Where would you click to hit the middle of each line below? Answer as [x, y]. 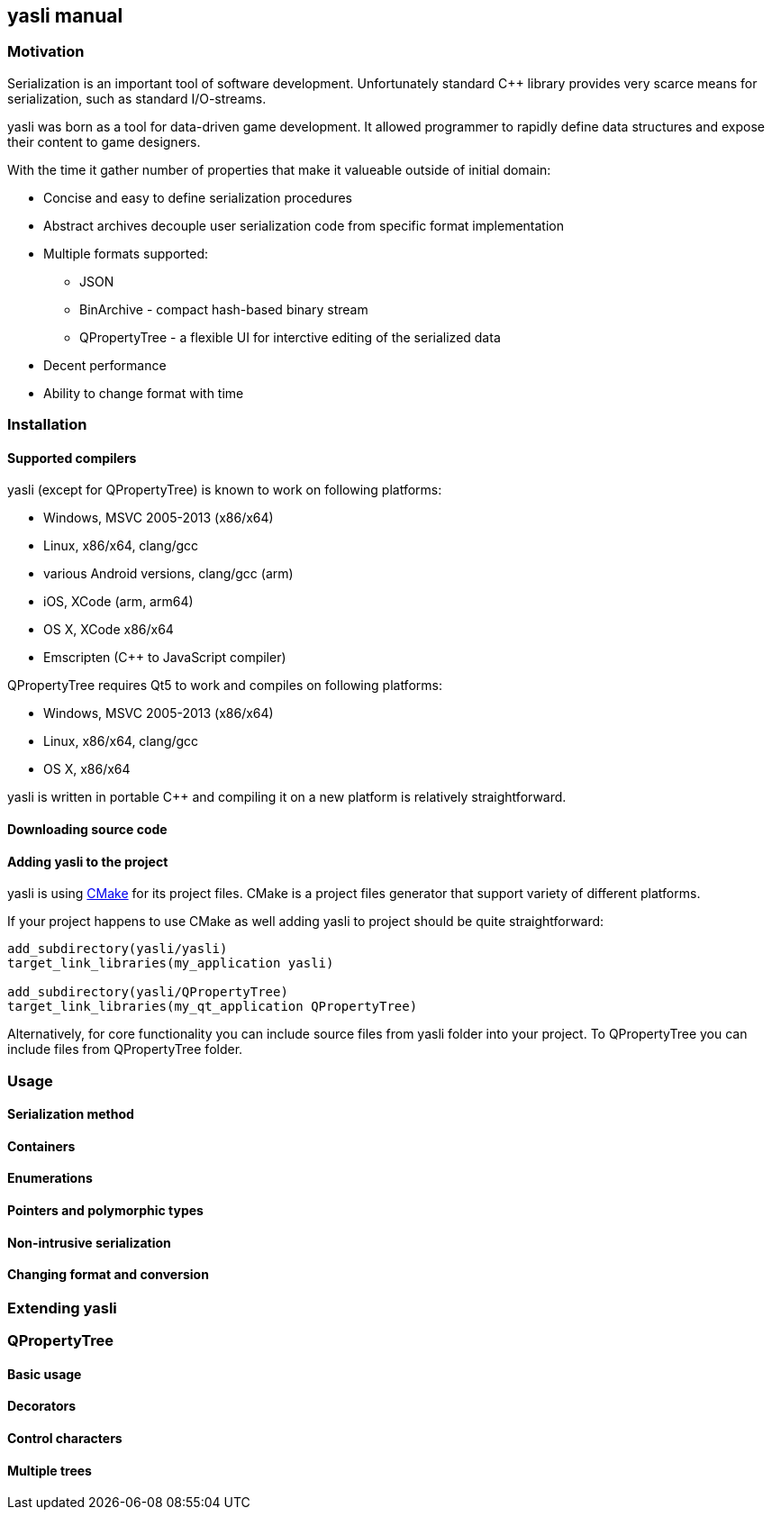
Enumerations [50, 1178]
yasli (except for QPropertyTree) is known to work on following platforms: [225, 490]
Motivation [46, 52]
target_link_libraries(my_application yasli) [171, 963]
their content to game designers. [104, 141]
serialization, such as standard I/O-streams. [137, 98]
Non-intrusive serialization [89, 1242]
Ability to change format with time [144, 393]
